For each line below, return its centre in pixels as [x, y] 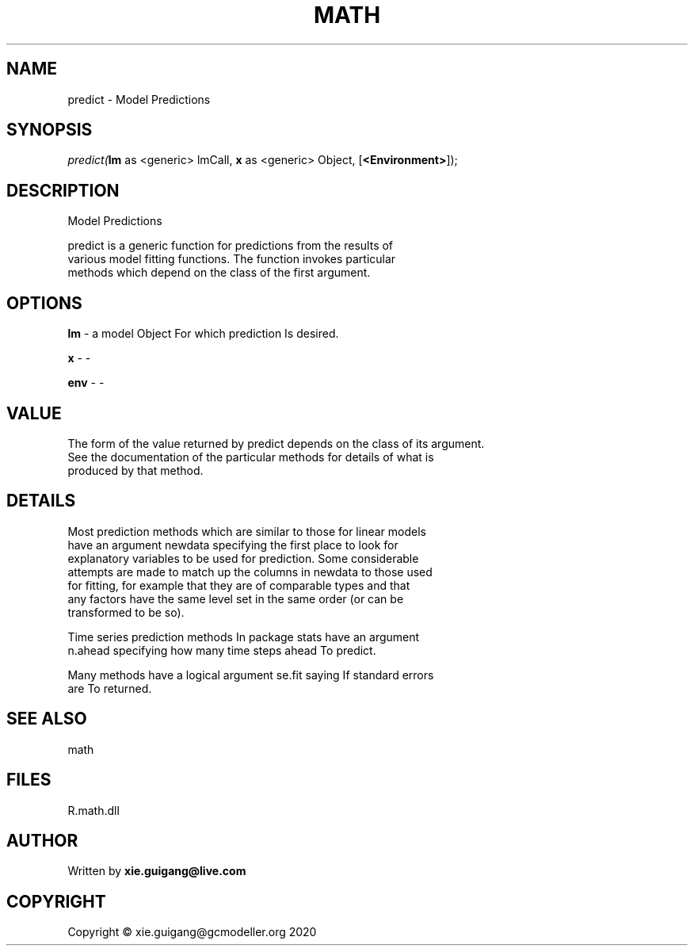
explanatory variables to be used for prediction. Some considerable [243, 558]
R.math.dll [93, 810]
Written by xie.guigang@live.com [157, 871]
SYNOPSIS [50, 130]
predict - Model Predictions [139, 99]
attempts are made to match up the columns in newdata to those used [250, 572]
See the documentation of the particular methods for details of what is [251, 457]
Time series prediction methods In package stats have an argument [244, 637]
